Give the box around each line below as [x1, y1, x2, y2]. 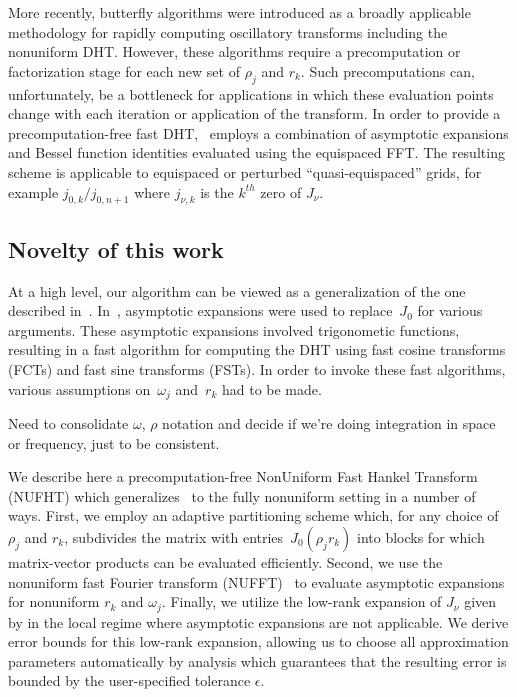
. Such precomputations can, [300, 60, 475, 81]
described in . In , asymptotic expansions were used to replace [8, 300, 393, 321]
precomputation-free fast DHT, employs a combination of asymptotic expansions [8, 122, 509, 143]
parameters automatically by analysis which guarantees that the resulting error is [8, 650, 507, 671]
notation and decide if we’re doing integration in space [162, 412, 496, 433]
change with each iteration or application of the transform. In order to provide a [8, 103, 501, 124]
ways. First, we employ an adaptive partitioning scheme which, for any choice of [8, 505, 499, 526]
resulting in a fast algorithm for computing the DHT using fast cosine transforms [8, 339, 506, 360]
